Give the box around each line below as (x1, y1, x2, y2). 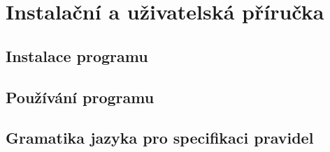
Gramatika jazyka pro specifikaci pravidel (6, 127, 314, 149)
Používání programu (6, 86, 155, 107)
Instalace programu (6, 45, 148, 66)
